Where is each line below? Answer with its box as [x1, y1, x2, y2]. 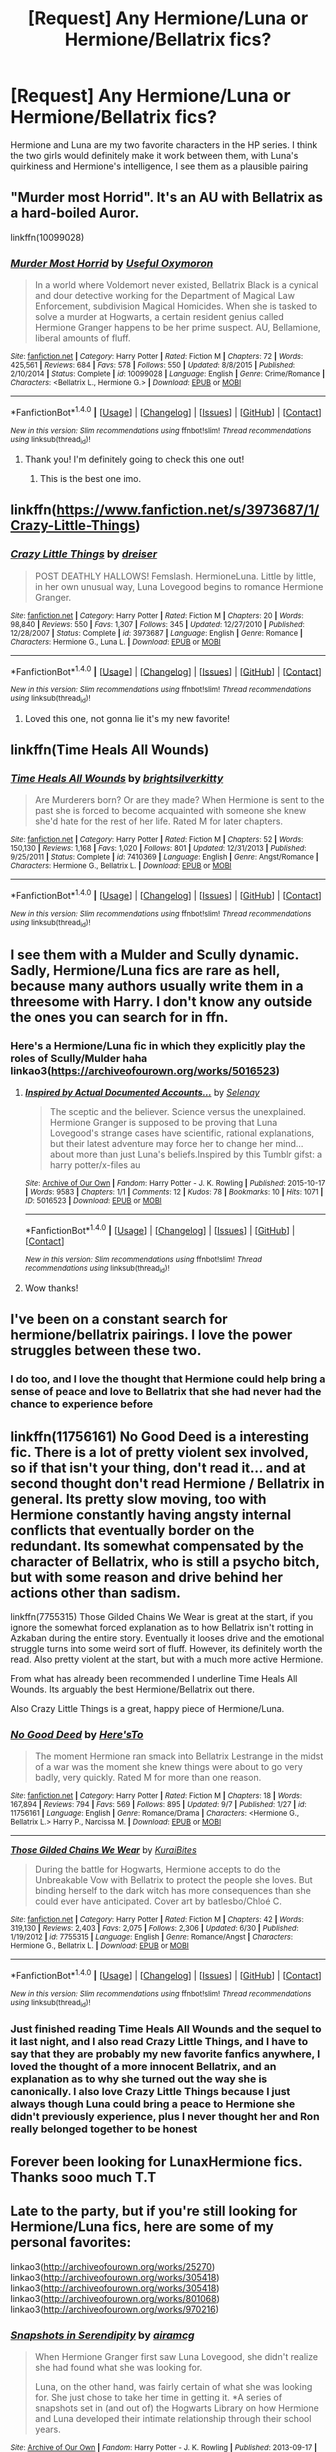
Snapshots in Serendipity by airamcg [10, 2328, 195, 2342]
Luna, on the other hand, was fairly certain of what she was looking [34, 2380, 313, 2392]
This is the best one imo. [39, 473, 142, 485]
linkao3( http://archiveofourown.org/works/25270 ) [10, 2260, 216, 2272]
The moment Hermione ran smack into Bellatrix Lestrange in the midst [34, 1750, 324, 1762]
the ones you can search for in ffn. [10, 1008, 229, 1026]
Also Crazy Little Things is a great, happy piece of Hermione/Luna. [10, 1703, 285, 1715]
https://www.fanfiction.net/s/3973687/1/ [56, 502, 320, 519]
